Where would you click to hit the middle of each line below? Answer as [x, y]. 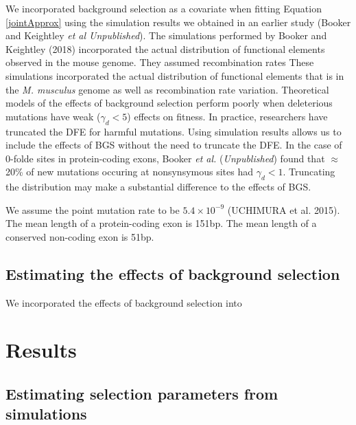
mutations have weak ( [53, 116]
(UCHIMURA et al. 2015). [284, 209]
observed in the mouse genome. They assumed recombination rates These [160, 62]
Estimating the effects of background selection [173, 273]
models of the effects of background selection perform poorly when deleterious [169, 103]
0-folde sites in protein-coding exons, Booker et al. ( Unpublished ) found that [165, 158]
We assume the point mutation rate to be [93, 209]
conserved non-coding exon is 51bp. [80, 236]
